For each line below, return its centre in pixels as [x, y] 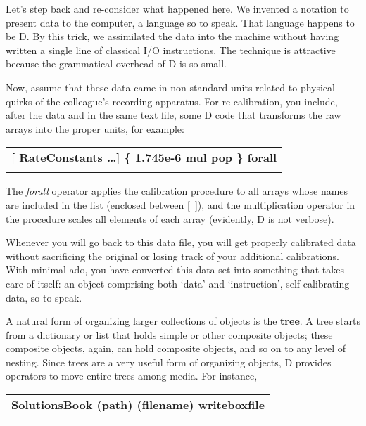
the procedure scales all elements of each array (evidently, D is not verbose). [170, 218]
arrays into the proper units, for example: [95, 128]
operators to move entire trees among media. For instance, [132, 376]
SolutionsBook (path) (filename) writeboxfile [138, 405]
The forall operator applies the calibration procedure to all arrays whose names [177, 191]
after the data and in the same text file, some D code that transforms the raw [173, 115]
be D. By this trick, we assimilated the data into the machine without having [172, 36]
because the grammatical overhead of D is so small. [116, 64]
